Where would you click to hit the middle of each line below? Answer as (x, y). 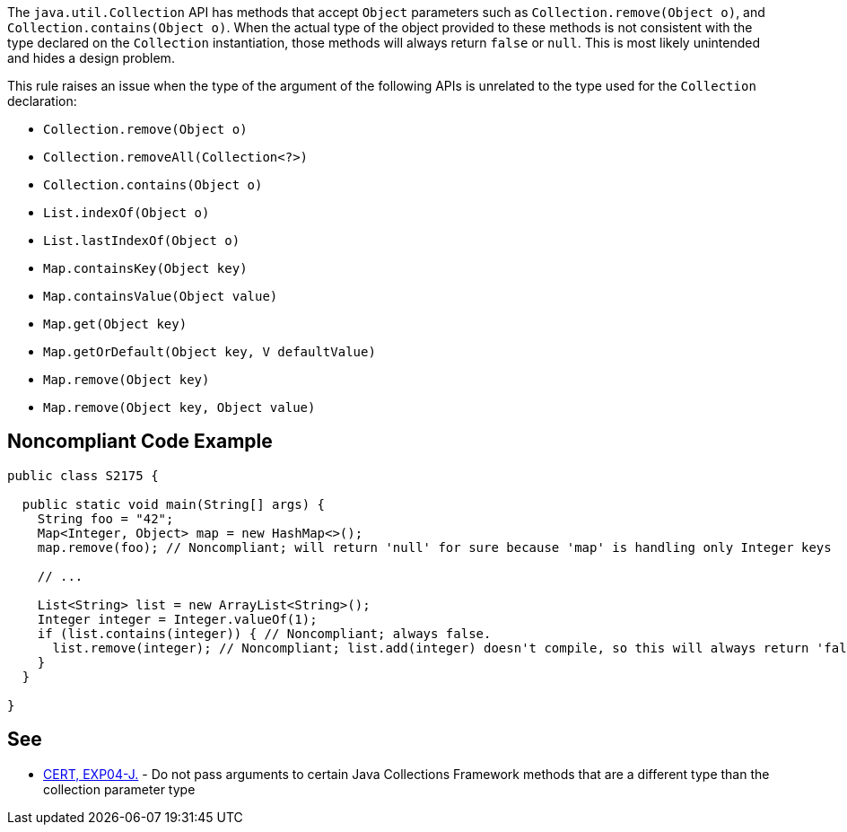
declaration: (42, 101)
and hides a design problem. (91, 58)
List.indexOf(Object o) (127, 213)
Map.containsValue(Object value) (161, 296)
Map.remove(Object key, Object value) (179, 407)
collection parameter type (119, 789)
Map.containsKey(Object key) (145, 268)
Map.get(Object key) (115, 324)
